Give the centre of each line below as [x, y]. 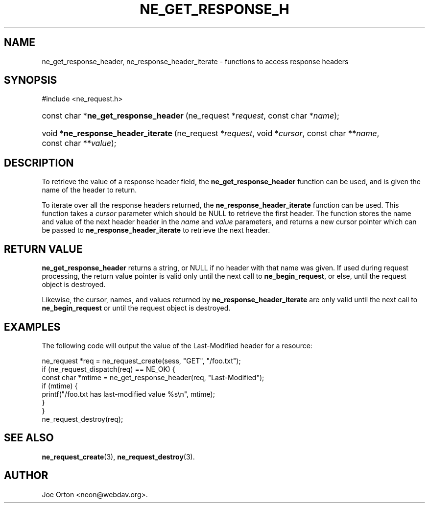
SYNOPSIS [31, 80]
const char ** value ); [79, 143]
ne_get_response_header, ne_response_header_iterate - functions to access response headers [195, 61]
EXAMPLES [32, 327]
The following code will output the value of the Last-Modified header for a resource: [177, 345]
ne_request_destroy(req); [83, 419]
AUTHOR [26, 476]
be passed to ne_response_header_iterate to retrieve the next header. [156, 230]
